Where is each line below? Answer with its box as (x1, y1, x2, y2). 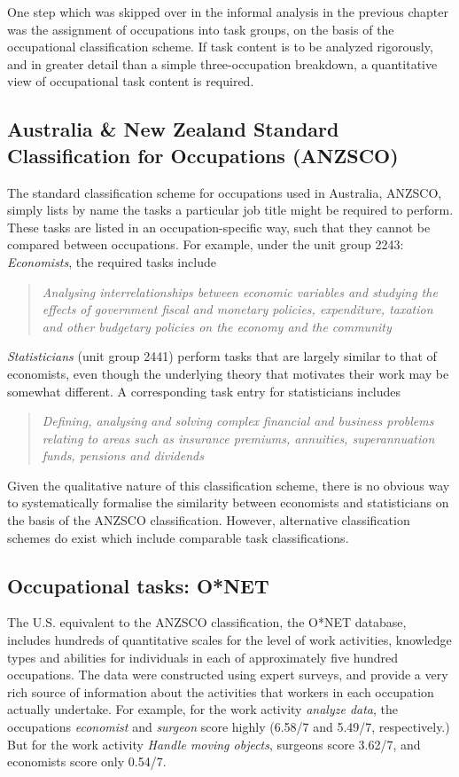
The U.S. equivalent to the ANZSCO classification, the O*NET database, (7, 613, 407, 632)
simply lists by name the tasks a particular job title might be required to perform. (7, 200, 454, 219)
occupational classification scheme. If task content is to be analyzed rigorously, (7, 37, 433, 56)
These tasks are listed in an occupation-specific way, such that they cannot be (7, 217, 431, 236)
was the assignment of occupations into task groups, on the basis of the (7, 20, 394, 38)
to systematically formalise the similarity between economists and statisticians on (7, 493, 449, 512)
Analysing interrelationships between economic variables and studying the (42, 282, 438, 301)
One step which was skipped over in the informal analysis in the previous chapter (7, 3, 449, 20)
